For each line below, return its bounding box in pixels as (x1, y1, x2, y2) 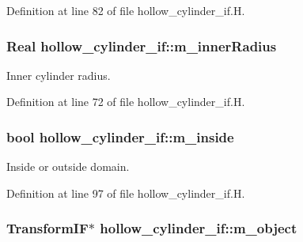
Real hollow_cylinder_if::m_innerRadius (6, 36, 277, 55)
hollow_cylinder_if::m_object (100, 218, 297, 238)
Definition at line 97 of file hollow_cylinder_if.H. (6, 184, 245, 201)
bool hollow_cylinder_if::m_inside (6, 127, 234, 146)
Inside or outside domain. (6, 158, 130, 175)
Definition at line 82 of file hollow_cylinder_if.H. (6, 2, 245, 18)
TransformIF (6, 218, 89, 238)
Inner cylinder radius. (6, 66, 111, 83)
